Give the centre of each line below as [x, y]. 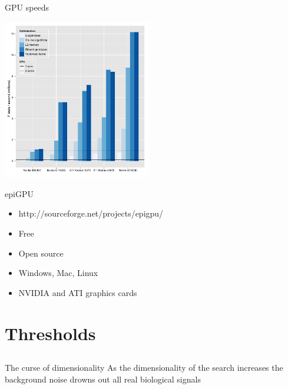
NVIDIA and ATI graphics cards [78, 292]
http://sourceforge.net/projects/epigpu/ [91, 213]
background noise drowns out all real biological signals [103, 379]
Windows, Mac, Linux [58, 273]
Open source [41, 253]
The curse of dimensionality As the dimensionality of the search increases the [144, 368]
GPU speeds [27, 7]
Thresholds [50, 333]
